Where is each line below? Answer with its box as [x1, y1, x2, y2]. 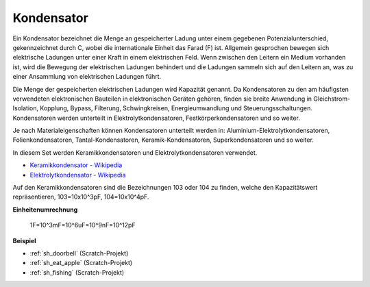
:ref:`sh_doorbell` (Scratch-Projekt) [29, 249, 129, 257]
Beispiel [12, 236, 36, 245]
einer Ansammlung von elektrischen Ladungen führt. [12, 73, 162, 81]
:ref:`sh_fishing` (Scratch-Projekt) [29, 268, 125, 277]
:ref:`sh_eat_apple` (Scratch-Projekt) [29, 259, 133, 267]
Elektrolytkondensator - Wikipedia [29, 171, 126, 179]
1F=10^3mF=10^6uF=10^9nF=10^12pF [29, 221, 136, 229]
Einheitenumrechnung [12, 205, 78, 214]
